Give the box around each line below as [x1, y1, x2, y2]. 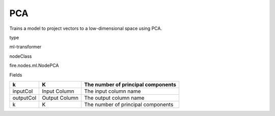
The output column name [84, 94, 145, 101]
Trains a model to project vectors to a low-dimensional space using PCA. [9, 25, 162, 31]
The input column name [84, 88, 141, 95]
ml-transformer [9, 44, 42, 50]
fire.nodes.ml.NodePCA [9, 62, 59, 68]
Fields [9, 71, 22, 78]
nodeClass [9, 53, 32, 59]
